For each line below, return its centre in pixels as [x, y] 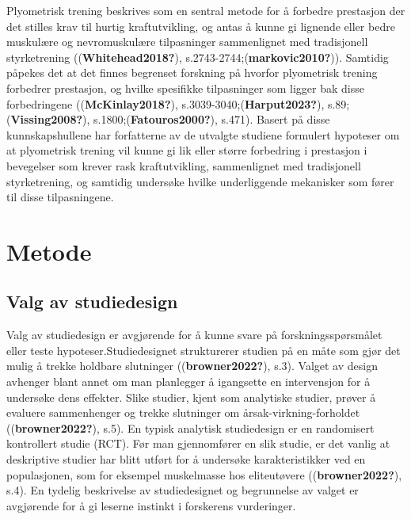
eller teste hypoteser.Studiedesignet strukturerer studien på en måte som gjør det [204, 350]
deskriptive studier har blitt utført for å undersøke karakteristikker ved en [186, 459]
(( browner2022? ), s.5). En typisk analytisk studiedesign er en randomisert [190, 427]
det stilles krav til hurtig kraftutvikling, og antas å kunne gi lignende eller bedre [201, 26]
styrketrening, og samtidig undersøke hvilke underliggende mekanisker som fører [200, 181]
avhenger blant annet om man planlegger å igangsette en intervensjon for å [188, 382]
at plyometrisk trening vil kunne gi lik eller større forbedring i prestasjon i [187, 150]
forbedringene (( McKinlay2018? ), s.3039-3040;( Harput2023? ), [166, 103]
